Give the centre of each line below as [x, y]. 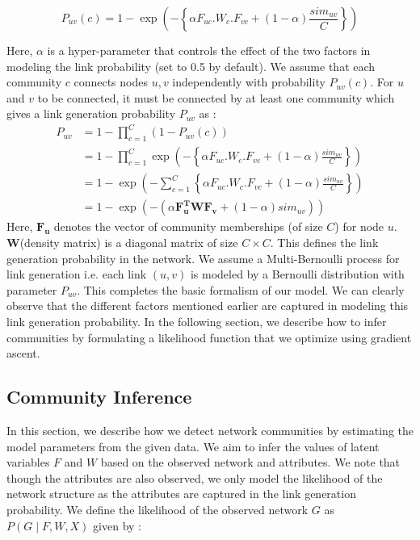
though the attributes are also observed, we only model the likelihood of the [195, 477]
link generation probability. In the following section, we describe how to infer [197, 321]
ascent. [23, 353]
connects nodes [111, 82]
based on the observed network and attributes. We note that [250, 462]
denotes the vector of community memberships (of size [188, 226]
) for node [359, 226]
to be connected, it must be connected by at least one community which [216, 97]
